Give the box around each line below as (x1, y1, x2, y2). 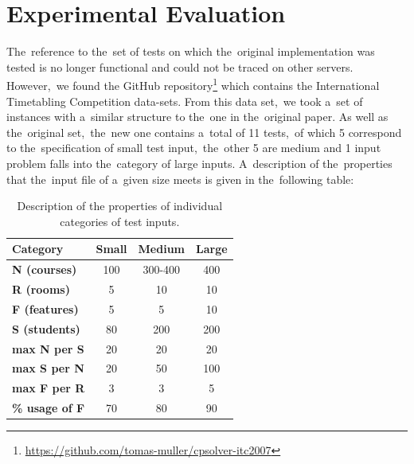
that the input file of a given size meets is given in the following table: (6, 170, 354, 187)
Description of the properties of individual (17, 197, 223, 214)
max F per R (12, 380, 85, 396)
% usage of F (12, 400, 85, 416)
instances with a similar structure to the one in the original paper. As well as (6, 108, 389, 125)
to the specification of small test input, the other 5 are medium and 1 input (6, 139, 381, 156)
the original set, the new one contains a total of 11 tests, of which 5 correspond (6, 123, 402, 140)
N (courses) (12, 261, 77, 278)
